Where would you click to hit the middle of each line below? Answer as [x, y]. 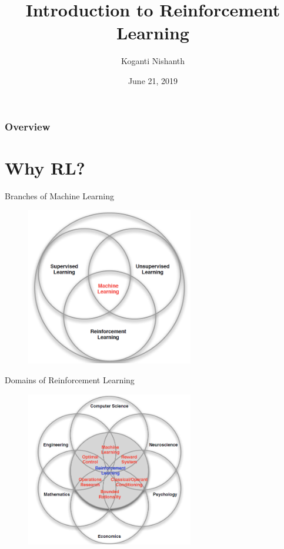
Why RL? [45, 167]
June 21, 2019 [153, 80]
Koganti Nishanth [153, 61]
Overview [28, 126]
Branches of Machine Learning [60, 195]
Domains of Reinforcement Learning [70, 379]
